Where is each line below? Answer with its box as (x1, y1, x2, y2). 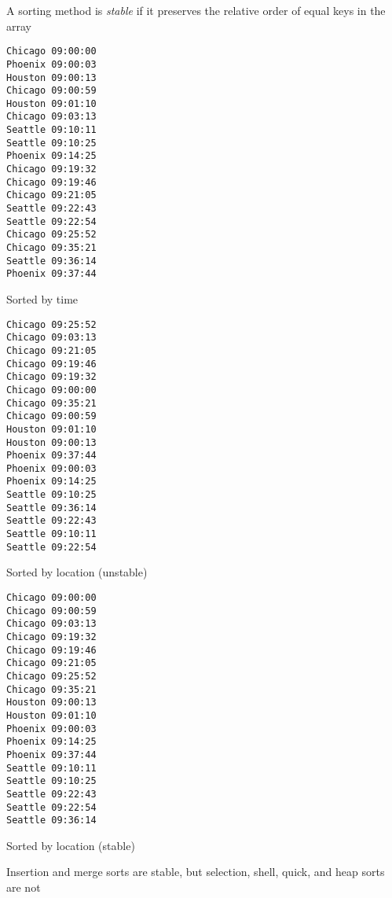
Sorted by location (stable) (6, 837, 135, 853)
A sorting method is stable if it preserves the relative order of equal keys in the (6, 2, 386, 18)
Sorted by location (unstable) (6, 564, 148, 580)
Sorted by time (6, 291, 79, 307)
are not (6, 879, 41, 895)
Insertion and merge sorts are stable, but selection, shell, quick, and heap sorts (6, 863, 385, 880)
